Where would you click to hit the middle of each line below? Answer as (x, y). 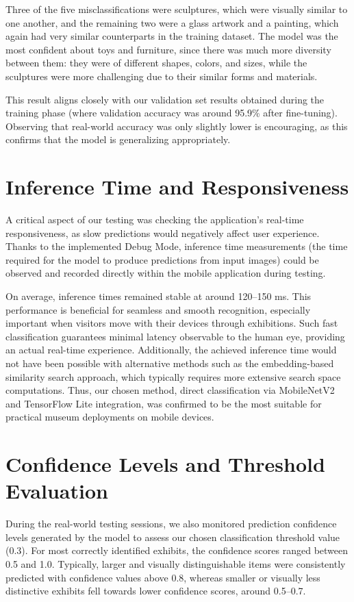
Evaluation (57, 491)
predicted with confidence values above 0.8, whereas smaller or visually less (163, 577)
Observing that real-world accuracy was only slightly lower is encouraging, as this (177, 126)
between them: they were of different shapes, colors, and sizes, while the (156, 63)
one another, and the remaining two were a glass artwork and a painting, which (172, 22)
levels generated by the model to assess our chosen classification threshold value (173, 537)
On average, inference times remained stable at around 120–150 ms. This (159, 296)
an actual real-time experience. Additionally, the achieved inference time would (171, 350)
